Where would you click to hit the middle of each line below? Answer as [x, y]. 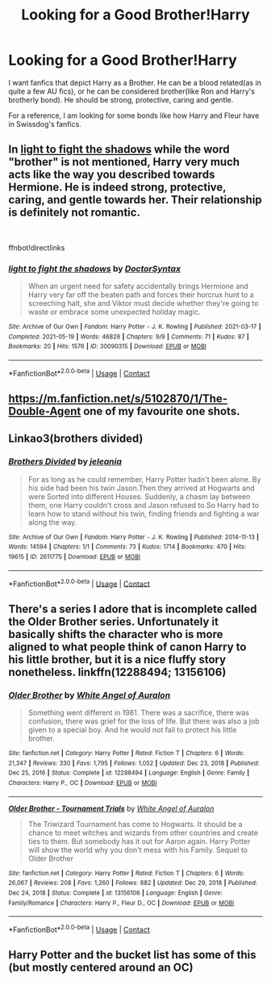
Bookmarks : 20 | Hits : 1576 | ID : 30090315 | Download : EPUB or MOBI [108, 346]
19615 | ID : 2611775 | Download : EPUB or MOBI [75, 557]
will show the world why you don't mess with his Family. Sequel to [138, 850]
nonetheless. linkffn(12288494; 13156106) [117, 672]
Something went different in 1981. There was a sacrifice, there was [139, 713]
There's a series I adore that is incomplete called [133, 609]
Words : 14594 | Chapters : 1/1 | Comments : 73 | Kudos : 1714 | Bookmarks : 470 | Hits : [127, 547]
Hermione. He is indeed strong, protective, [117, 187]
